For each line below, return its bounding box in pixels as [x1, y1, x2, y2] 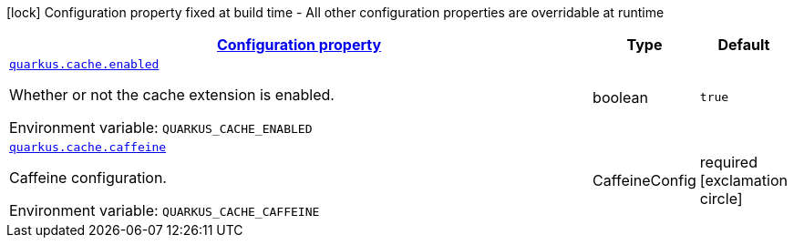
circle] [699, 189, 743, 208]
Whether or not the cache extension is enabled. [9, 86, 335, 104]
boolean [593, 87, 648, 107]
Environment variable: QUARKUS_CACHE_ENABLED [9, 118, 313, 137]
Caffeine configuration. [9, 168, 167, 187]
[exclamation [699, 170, 788, 189]
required [699, 152, 758, 171]
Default [717, 36, 770, 54]
